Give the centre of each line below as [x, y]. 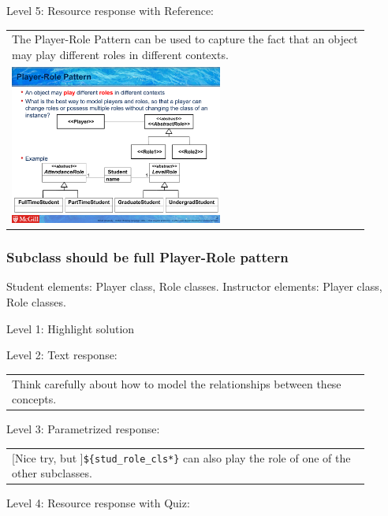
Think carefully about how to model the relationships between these [177, 383]
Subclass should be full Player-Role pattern [147, 257]
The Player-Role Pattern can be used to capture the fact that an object [185, 39]
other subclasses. [52, 473]
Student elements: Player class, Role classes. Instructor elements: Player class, [194, 286]
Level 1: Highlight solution [71, 328]
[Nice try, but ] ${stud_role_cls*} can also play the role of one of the [181, 457]
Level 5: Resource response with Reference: [110, 10]
